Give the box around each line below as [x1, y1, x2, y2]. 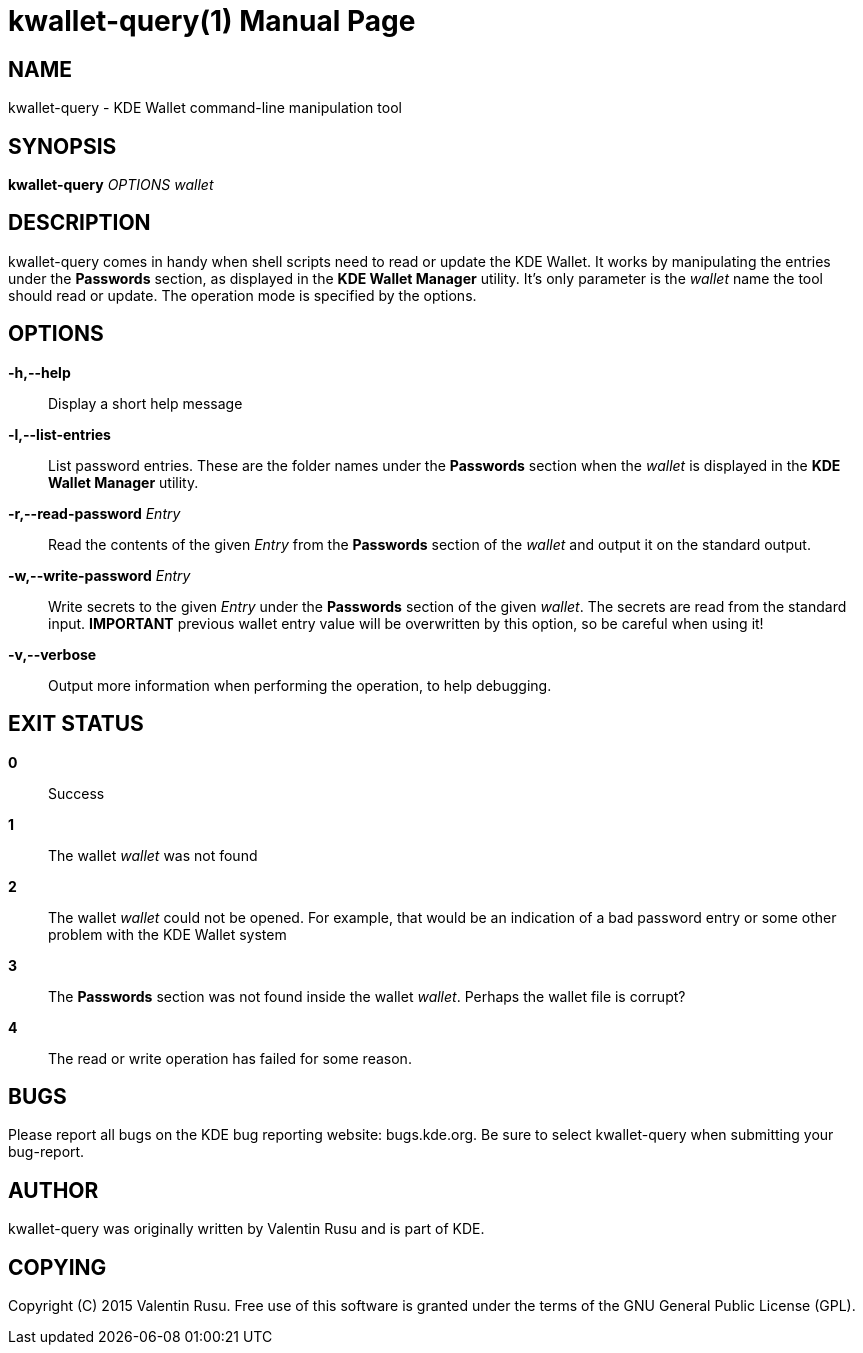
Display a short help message [48, 394, 243, 412]
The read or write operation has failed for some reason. [48, 1049, 412, 1067]
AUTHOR [8, 1177, 99, 1203]
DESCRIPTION [8, 210, 151, 236]
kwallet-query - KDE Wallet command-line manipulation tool [8, 99, 402, 117]
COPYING [8, 1254, 107, 1280]
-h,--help [8, 363, 71, 381]
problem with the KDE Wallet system [48, 925, 287, 943]
